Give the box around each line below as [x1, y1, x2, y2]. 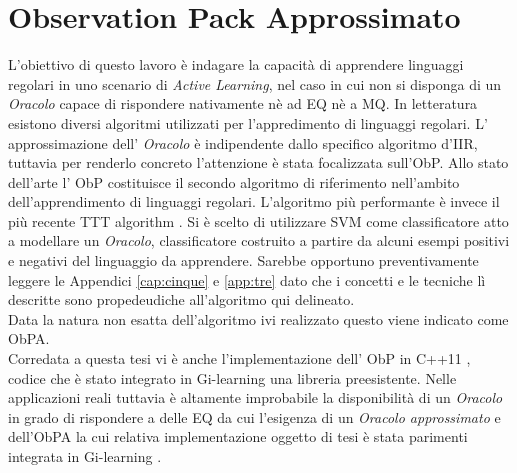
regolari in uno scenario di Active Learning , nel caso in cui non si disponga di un [8, 73, 502, 94]
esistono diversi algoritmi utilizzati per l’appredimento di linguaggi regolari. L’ [8, 112, 488, 133]
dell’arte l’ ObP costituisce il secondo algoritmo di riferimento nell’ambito [8, 171, 460, 192]
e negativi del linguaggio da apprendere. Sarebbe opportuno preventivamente [8, 250, 479, 271]
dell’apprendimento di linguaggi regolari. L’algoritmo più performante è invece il [8, 191, 500, 212]
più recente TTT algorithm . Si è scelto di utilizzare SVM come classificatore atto [8, 210, 509, 231]
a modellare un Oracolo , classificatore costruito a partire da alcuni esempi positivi [8, 230, 510, 251]
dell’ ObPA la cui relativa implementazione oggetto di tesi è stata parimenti [8, 426, 468, 447]
